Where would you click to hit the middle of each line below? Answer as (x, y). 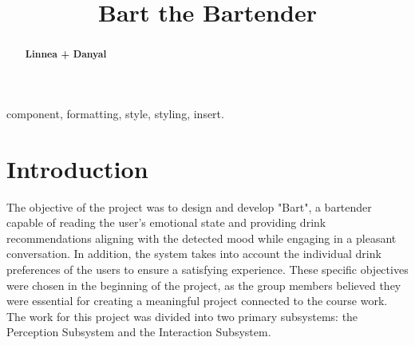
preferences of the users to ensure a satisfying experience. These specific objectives (207, 269)
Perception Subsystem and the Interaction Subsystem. (139, 332)
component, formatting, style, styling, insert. (115, 113)
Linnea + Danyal (66, 54)
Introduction (77, 168)
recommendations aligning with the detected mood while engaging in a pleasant (202, 238)
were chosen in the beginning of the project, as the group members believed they (204, 285)
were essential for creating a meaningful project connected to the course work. (197, 301)
